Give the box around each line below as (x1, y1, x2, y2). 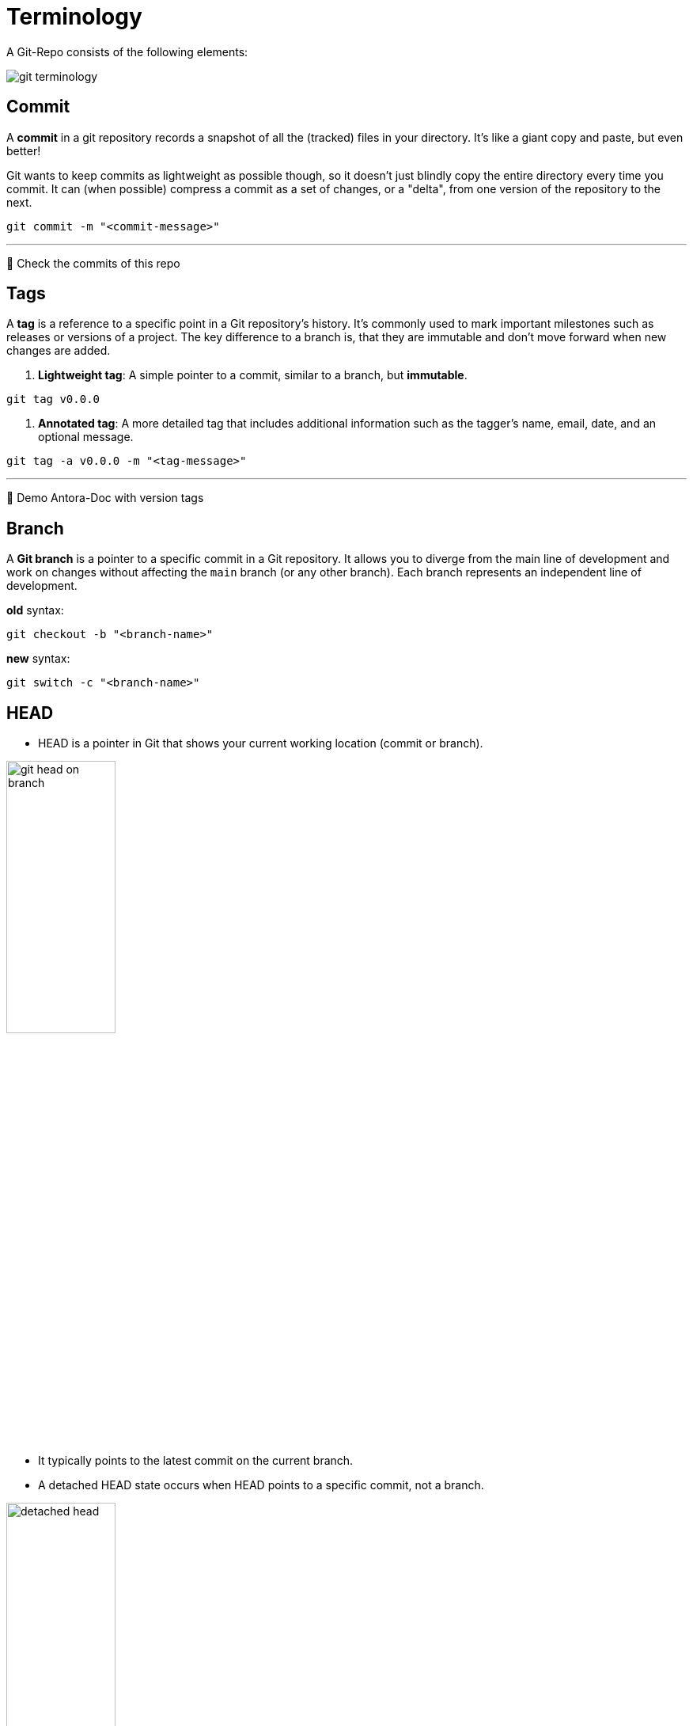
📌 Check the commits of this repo (6, 256, 180, 270)
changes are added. (6, 344, 111, 358)
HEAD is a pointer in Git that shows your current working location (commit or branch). (38, 736, 483, 751)
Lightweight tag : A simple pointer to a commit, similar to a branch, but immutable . (38, 368, 468, 382)
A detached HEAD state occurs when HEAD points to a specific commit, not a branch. (38, 1477, 484, 1492)
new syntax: (6, 652, 70, 666)
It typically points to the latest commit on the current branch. (38, 1453, 354, 1467)
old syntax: (6, 603, 64, 618)
